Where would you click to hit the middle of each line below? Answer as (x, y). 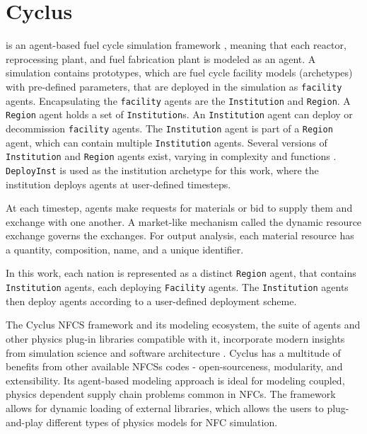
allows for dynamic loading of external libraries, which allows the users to (165, 407)
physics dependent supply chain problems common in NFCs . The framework (171, 394)
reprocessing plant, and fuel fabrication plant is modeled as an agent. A (161, 58)
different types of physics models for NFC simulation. (162, 422)
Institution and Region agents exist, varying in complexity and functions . (171, 156)
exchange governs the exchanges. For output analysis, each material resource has (180, 235)
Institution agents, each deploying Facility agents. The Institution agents (177, 287)
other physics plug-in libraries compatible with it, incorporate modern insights (175, 338)
